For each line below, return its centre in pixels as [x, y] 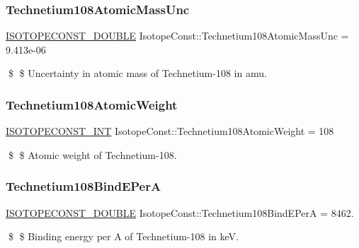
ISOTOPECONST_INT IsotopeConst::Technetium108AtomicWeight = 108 [170, 131]
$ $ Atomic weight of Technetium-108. [92, 154]
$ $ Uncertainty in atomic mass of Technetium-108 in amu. [137, 73]
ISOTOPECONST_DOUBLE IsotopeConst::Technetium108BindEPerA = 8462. [180, 212]
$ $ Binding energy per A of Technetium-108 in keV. [123, 236]
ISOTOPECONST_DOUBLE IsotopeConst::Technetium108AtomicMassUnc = [177, 36]
